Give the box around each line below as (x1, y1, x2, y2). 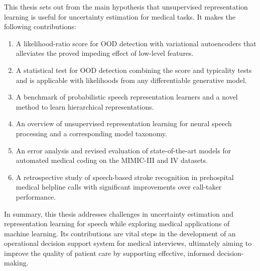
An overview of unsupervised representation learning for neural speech (16, 118, 232, 129)
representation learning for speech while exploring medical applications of (4, 218, 230, 229)
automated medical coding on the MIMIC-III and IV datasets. (16, 155, 208, 165)
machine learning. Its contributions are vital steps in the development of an (4, 228, 236, 238)
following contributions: (4, 21, 76, 32)
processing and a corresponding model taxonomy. (16, 128, 167, 138)
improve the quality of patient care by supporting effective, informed (4, 247, 215, 258)
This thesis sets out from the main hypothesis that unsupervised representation (4, 2, 248, 12)
